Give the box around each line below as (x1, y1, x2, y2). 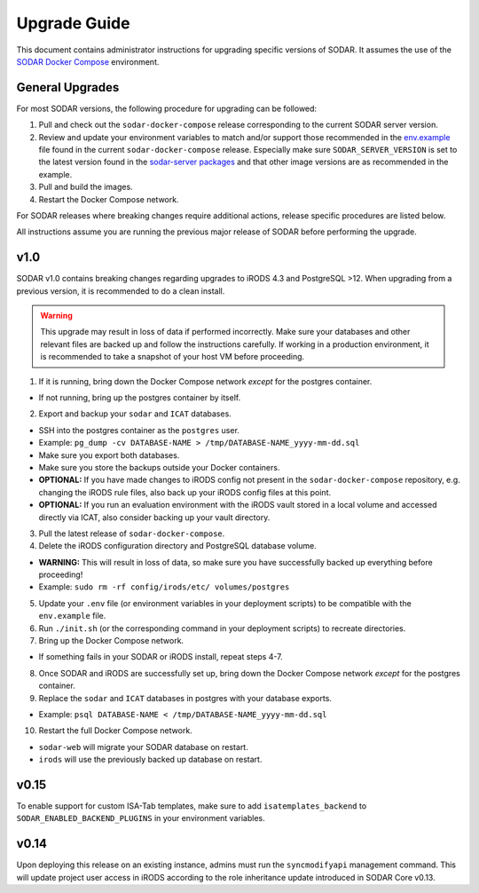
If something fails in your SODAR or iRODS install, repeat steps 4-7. (38, 652, 283, 662)
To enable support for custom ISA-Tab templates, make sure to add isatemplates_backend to (16, 801, 367, 811)
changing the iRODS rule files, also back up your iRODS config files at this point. (38, 486, 332, 497)
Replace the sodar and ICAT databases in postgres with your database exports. (38, 692, 333, 703)
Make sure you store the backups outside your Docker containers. (38, 462, 280, 472)
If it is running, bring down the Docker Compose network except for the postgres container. (38, 375, 373, 386)
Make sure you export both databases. (38, 449, 180, 461)
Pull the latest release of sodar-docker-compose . (38, 528, 225, 539)
